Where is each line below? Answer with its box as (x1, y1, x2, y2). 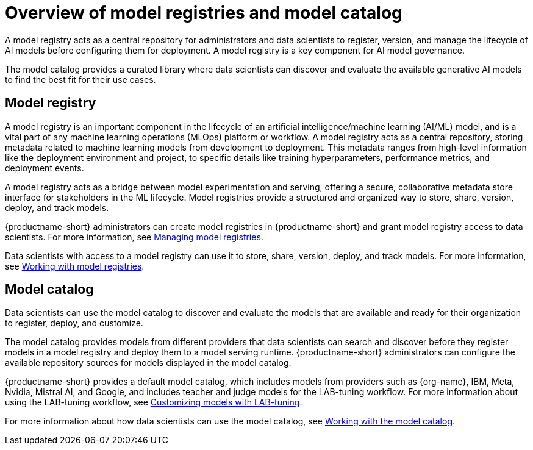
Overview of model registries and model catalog (5, 2, 402, 23)
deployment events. (5, 162, 84, 173)
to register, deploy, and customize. (5, 318, 143, 329)
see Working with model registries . (5, 260, 145, 271)
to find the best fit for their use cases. (5, 74, 156, 85)
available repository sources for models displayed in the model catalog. (5, 357, 292, 368)
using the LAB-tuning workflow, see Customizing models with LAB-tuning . (5, 397, 302, 408)
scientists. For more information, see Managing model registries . (5, 231, 263, 242)
